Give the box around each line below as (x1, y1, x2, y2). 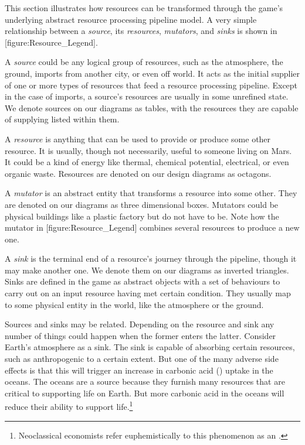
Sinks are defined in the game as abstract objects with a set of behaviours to (5, 275, 280, 287)
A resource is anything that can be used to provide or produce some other (5, 132, 271, 145)
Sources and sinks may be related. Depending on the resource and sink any (5, 318, 274, 330)
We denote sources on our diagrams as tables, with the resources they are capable (5, 101, 299, 114)
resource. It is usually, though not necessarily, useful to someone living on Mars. (5, 144, 292, 156)
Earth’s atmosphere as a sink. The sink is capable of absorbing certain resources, (5, 341, 295, 353)
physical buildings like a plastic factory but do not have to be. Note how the (5, 210, 279, 222)
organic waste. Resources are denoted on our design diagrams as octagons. (5, 167, 272, 179)
